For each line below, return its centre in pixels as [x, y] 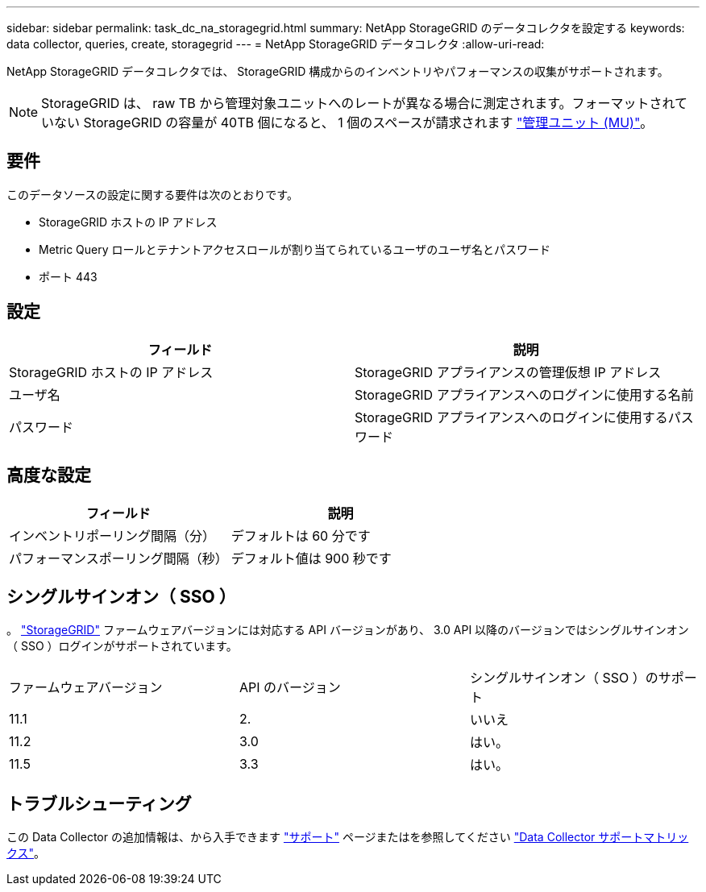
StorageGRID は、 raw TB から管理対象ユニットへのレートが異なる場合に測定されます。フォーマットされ [358, 103]
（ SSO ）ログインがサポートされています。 [122, 646]
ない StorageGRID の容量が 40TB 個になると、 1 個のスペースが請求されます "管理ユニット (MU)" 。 [354, 122]
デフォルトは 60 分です [301, 535]
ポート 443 [68, 276]
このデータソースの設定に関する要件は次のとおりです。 [152, 194]
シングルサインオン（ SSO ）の [564, 678]
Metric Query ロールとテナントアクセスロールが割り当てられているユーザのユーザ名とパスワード [295, 249]
